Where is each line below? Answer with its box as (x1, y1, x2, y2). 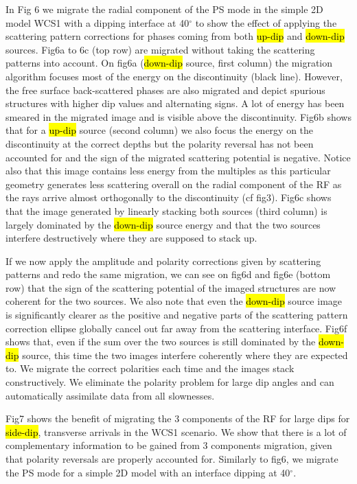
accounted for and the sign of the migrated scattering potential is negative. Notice (5, 150, 351, 164)
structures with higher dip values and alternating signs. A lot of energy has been (5, 96, 345, 111)
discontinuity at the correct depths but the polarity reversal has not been (5, 136, 314, 150)
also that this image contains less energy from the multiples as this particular (5, 163, 331, 178)
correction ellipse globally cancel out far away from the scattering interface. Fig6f (5, 321, 347, 335)
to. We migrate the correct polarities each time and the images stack (5, 361, 295, 376)
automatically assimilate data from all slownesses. (5, 388, 215, 402)
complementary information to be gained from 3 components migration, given (5, 438, 332, 452)
